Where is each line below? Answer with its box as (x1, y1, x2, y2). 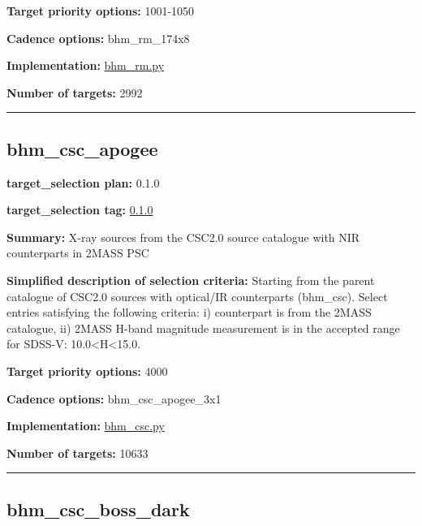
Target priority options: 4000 (6, 362, 168, 379)
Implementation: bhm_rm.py (6, 57, 165, 74)
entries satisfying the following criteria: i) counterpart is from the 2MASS (6, 304, 372, 321)
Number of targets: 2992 (6, 84, 143, 101)
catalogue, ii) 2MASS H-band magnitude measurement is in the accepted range (6, 319, 400, 336)
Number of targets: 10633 (6, 444, 149, 461)
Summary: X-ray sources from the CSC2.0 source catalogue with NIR (6, 228, 360, 245)
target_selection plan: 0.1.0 (6, 174, 160, 191)
